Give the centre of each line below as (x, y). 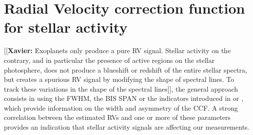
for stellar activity (66, 27)
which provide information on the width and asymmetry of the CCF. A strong (121, 107)
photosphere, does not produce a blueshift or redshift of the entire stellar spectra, (126, 69)
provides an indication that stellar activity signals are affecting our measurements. (127, 127)
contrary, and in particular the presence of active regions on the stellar (109, 60)
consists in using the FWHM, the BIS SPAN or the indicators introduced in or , (124, 98)
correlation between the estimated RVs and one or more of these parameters (117, 117)
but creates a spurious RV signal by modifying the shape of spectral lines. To (119, 79)
